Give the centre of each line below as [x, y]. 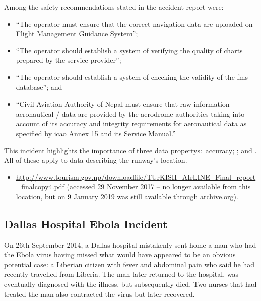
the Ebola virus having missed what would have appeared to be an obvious [120, 255]
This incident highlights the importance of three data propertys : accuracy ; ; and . [130, 150]
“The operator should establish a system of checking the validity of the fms [132, 77]
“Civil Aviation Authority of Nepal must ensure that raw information [123, 104]
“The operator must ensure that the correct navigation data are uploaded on [134, 23]
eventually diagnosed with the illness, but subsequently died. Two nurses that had [130, 284]
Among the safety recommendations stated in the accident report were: [114, 7]
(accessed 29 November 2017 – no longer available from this [159, 187]
